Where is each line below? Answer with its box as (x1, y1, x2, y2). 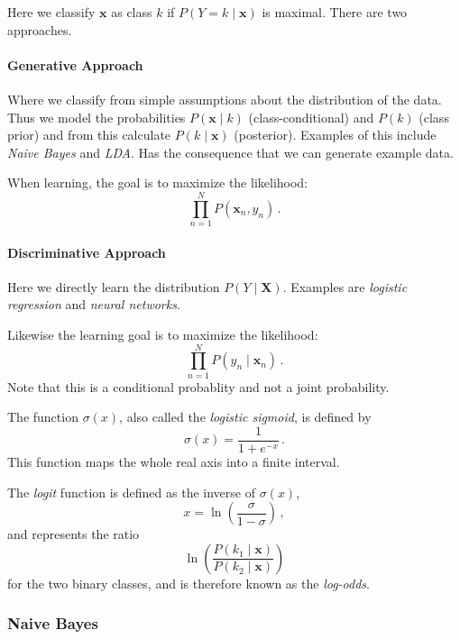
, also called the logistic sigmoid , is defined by (119, 407, 372, 426)
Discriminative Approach (7, 242, 166, 261)
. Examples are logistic (282, 277, 408, 296)
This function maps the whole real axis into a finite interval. (7, 452, 340, 471)
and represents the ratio (7, 525, 140, 543)
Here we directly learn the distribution (7, 277, 220, 296)
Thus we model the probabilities (7, 107, 186, 126)
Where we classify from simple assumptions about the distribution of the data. (7, 89, 442, 108)
